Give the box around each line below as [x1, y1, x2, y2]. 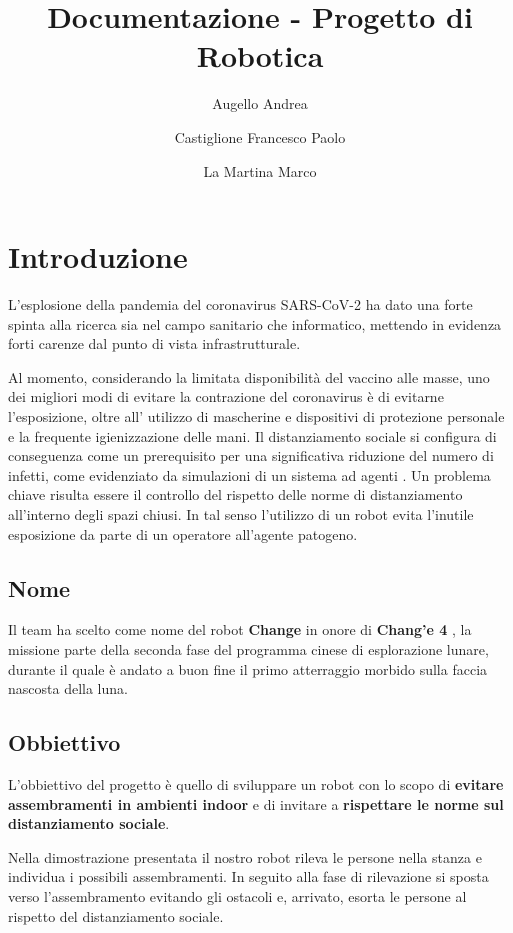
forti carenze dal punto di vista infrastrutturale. [8, 333, 301, 354]
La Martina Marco [203, 160, 317, 181]
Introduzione [8, 236, 188, 277]
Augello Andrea [212, 93, 308, 114]
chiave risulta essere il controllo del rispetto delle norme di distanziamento [8, 484, 463, 505]
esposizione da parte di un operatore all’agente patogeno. [8, 523, 358, 544]
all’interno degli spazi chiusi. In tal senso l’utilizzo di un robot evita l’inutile [8, 503, 474, 524]
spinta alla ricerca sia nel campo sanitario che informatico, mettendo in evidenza [8, 313, 502, 334]
